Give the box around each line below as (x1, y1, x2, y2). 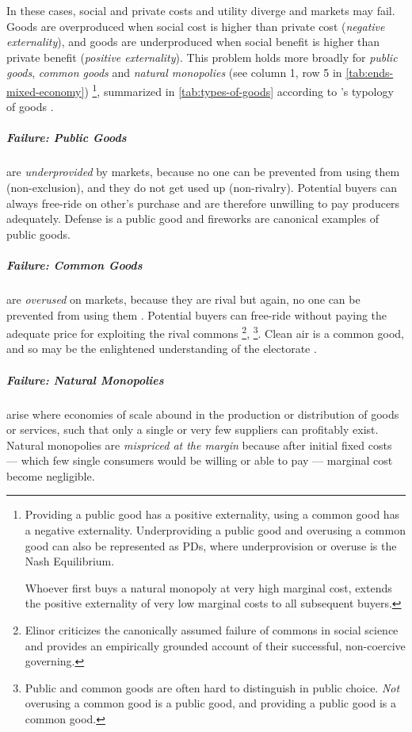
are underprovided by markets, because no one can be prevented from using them (6, 163, 400, 180)
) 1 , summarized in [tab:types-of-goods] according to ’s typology (84, 80, 394, 99)
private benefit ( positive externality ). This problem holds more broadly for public (6, 48, 398, 65)
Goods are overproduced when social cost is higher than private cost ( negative (6, 17, 385, 34)
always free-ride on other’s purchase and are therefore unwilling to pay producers (6, 194, 400, 211)
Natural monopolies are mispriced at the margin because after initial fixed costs (6, 436, 392, 453)
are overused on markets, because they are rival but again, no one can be (6, 290, 360, 307)
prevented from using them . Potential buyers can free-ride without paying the (6, 306, 387, 323)
